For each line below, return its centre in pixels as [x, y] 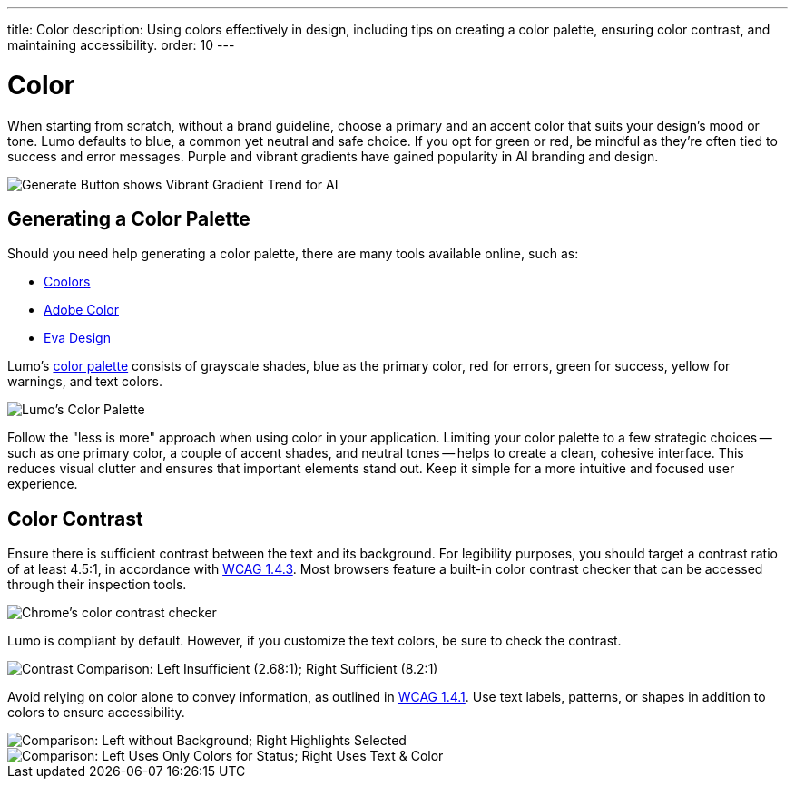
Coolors [67, 282]
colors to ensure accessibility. [96, 713]
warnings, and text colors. [85, 382]
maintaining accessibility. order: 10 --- [121, 45]
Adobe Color [81, 310]
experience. [43, 484]
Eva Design [77, 338]
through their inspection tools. [97, 585]
